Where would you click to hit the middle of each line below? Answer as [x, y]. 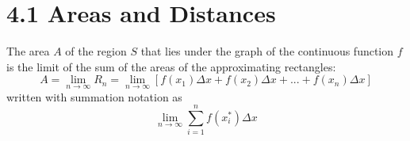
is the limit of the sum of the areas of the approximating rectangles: [171, 66]
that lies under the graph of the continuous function [267, 51]
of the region [96, 51]
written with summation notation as [94, 96]
